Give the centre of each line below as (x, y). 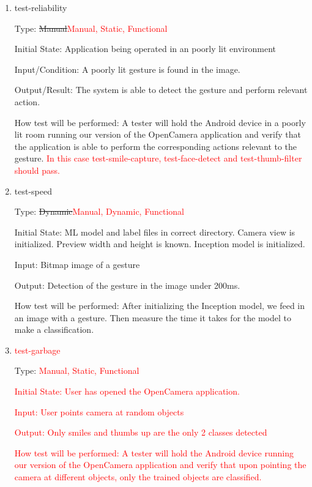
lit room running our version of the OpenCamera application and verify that (158, 134)
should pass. (37, 170)
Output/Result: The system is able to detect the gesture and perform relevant (161, 90)
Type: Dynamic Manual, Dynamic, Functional (99, 211)
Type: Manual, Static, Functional (77, 370)
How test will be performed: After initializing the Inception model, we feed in (160, 306)
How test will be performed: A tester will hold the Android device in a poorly (160, 122)
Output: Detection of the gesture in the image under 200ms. (127, 285)
